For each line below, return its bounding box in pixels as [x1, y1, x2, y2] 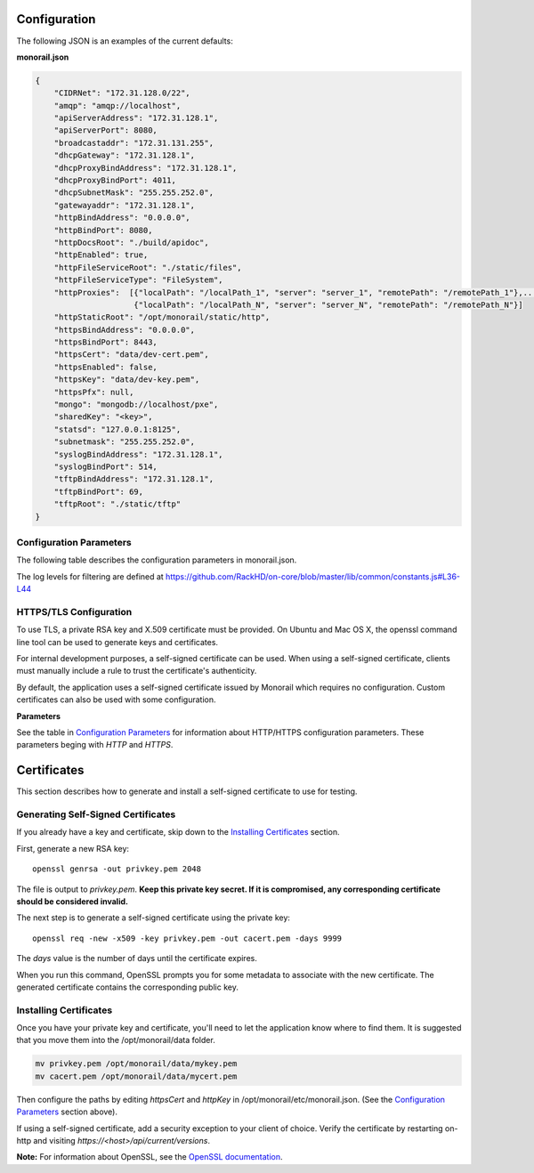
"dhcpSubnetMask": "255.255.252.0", [53, 188, 214, 198]
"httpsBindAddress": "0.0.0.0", [53, 325, 196, 335]
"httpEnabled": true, [53, 250, 149, 260]
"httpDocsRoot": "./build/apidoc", [53, 237, 209, 247]
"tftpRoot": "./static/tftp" [53, 499, 182, 509]
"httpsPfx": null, [53, 387, 134, 397]
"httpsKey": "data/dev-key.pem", [53, 375, 200, 384]
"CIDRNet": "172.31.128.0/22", [53, 88, 190, 98]
